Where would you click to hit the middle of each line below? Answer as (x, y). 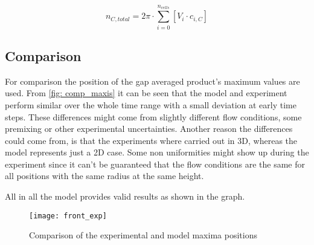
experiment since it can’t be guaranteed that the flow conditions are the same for (155, 164)
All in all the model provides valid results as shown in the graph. (125, 196)
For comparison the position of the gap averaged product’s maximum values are (152, 81)
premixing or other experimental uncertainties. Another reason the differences (149, 129)
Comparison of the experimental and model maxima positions (143, 235)
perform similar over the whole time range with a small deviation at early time (151, 104)
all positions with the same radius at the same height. (104, 176)
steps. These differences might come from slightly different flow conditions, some (153, 116)
